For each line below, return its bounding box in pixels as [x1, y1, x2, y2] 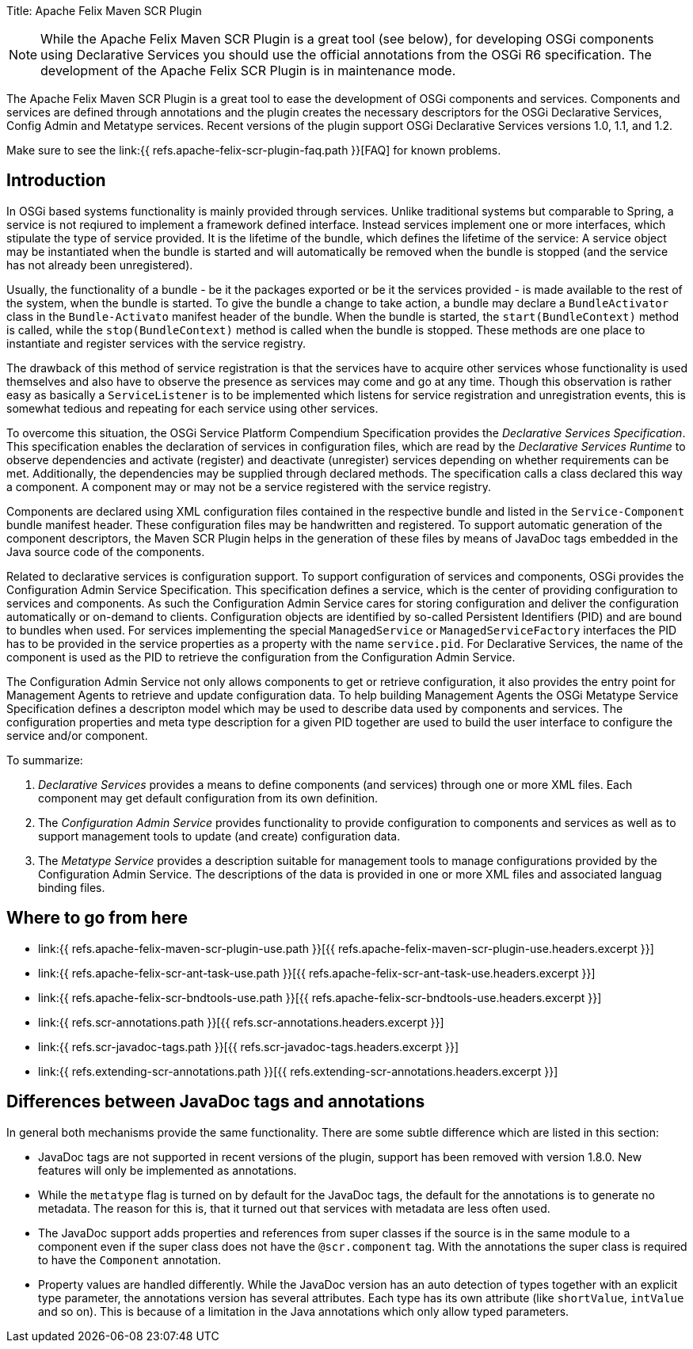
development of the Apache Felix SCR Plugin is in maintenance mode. [40, 63, 456, 78]
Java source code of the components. [6, 544, 205, 558]
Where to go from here [6, 908, 188, 928]
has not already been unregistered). [6, 257, 193, 272]
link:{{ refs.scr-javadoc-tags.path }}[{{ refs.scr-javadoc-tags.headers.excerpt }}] [38, 1039, 459, 1054]
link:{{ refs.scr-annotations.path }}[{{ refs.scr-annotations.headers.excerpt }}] [38, 1015, 444, 1029]
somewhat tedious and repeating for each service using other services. [6, 401, 379, 415]
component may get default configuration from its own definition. [38, 791, 379, 805]
